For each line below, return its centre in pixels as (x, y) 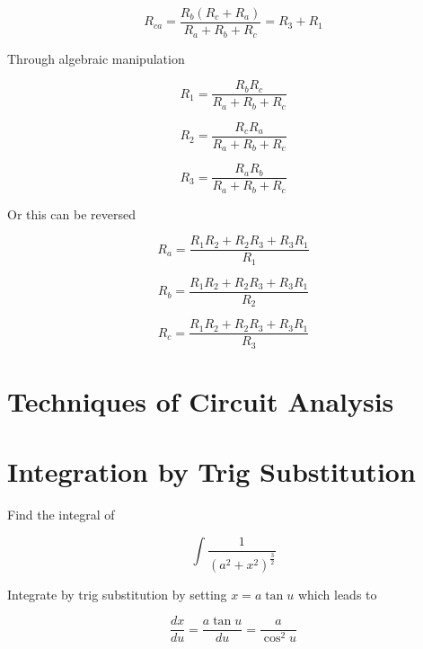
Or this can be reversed (71, 213)
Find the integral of (61, 515)
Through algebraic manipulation (96, 58)
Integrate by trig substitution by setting (117, 594)
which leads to (337, 594)
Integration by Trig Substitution (211, 471)
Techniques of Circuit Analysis (201, 400)
